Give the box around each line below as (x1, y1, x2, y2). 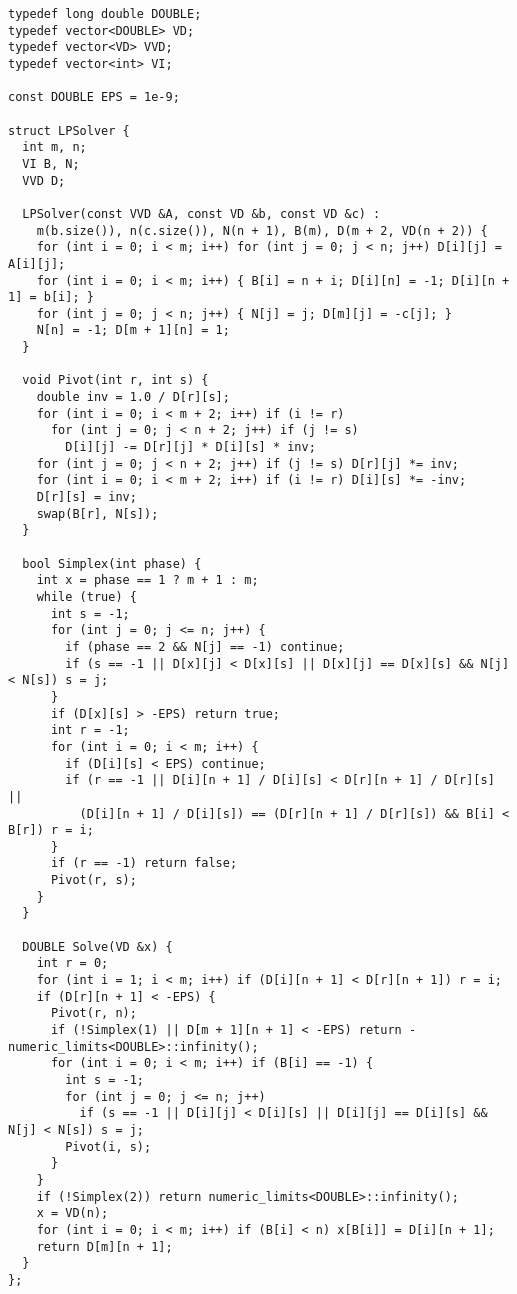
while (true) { (36, 589, 137, 604)
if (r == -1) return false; (50, 856, 238, 871)
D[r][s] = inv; (36, 490, 137, 505)
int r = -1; (50, 723, 130, 738)
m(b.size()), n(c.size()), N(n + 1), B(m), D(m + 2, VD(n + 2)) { (36, 223, 488, 238)
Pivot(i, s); (65, 1139, 152, 1154)
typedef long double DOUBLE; (8, 7, 202, 21)
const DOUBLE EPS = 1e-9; (8, 90, 180, 105)
